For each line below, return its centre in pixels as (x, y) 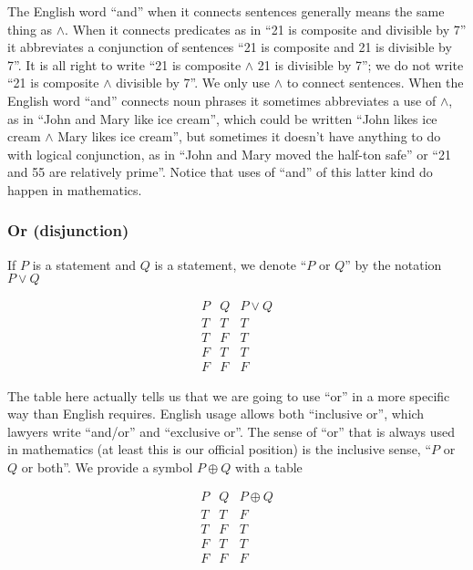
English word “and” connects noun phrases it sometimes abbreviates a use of (222, 100)
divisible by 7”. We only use (193, 83)
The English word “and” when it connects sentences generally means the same (226, 11)
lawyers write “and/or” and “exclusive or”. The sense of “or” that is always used (231, 431)
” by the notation (393, 264)
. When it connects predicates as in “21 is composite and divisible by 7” (266, 29)
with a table (268, 466)
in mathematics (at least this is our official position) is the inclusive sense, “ (220, 449)
